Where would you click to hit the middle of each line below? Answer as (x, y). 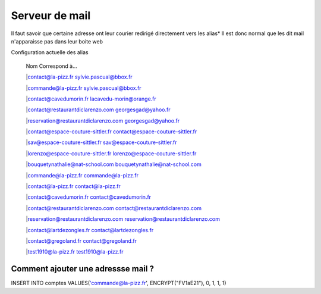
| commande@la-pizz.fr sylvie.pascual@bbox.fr (84, 88)
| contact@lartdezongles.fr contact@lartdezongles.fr (90, 230)
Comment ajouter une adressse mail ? (83, 269)
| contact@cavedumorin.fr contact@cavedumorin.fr (89, 197)
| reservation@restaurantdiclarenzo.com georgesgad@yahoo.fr (103, 121)
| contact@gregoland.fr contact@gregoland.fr (81, 240)
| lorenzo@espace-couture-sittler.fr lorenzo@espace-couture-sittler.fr (111, 153)
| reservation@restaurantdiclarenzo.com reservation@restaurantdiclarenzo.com (123, 219)
